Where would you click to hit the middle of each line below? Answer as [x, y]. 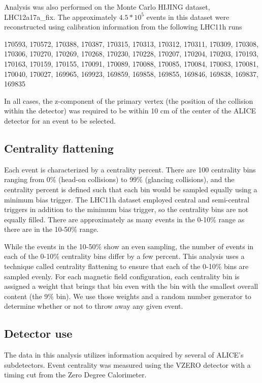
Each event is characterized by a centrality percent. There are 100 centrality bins [130, 169]
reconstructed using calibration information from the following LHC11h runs [123, 27]
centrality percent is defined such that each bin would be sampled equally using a [131, 189]
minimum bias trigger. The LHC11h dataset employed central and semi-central [127, 199]
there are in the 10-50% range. [51, 229]
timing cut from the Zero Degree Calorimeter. [75, 375]
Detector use [38, 333]
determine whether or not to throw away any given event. [94, 306]
